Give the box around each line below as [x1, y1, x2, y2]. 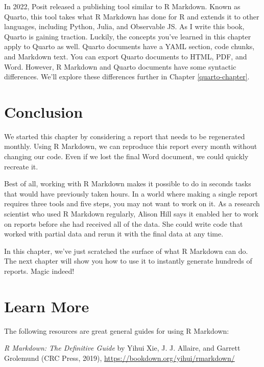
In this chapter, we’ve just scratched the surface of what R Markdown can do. [4, 245, 248, 256]
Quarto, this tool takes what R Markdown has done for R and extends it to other [4, 11, 259, 21]
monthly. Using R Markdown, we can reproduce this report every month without [4, 141, 257, 152]
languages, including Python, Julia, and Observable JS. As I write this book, [4, 21, 245, 32]
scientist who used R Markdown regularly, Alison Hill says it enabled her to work [4, 208, 258, 219]
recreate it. [4, 161, 38, 171]
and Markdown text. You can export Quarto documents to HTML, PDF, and [4, 51, 247, 61]
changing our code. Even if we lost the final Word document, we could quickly [4, 151, 249, 162]
